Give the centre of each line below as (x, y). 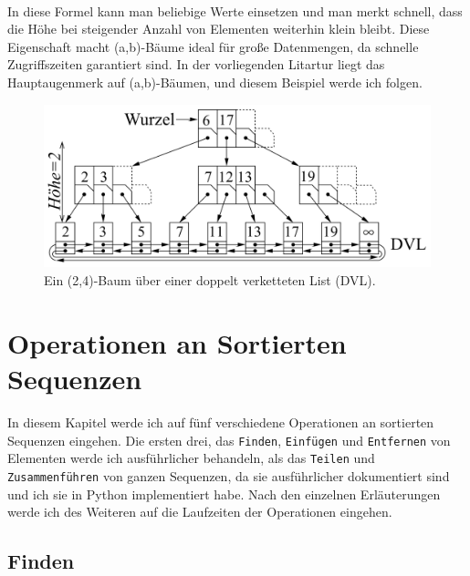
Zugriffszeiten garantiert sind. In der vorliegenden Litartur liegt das (196, 64)
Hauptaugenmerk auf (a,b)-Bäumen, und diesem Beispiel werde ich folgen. (215, 82)
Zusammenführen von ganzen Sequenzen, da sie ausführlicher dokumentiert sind (229, 475)
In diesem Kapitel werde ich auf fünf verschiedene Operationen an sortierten (221, 422)
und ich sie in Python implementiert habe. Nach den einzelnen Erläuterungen (224, 494)
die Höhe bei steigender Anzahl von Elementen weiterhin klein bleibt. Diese (219, 29)
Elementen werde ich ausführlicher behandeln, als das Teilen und (191, 458)
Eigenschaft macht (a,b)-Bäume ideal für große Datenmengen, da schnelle (213, 46)
